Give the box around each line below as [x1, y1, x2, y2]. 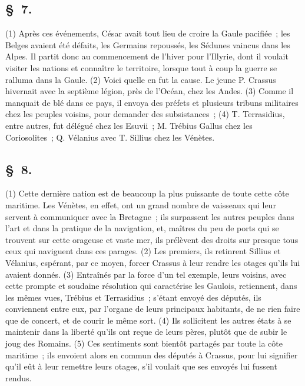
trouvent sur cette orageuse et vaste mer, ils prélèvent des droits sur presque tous [5, 233, 299, 245]
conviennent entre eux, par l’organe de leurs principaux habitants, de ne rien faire [5, 302, 300, 315]
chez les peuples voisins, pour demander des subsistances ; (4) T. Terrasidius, [5, 108, 285, 120]
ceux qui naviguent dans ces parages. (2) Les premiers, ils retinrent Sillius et [5, 245, 281, 257]
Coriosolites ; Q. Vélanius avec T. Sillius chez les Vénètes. [5, 131, 215, 143]
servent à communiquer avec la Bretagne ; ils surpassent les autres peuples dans [5, 210, 294, 222]
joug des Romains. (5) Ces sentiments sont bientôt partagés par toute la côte [5, 337, 283, 350]
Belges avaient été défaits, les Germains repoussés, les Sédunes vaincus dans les [5, 38, 290, 51]
